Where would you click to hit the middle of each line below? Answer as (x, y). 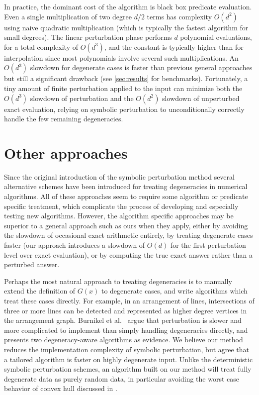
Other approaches (66, 152)
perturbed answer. (32, 264)
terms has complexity (179, 16)
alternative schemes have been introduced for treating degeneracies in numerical (126, 186)
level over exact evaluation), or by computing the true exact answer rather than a (129, 254)
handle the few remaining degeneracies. (64, 119)
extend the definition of (40, 291)
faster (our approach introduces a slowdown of (75, 245)
